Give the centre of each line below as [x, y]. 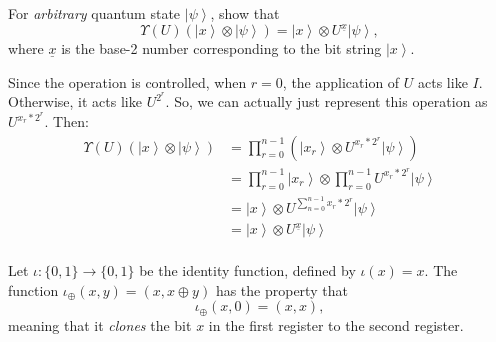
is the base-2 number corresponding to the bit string [221, 48]
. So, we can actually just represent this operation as [326, 101]
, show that [245, 13]
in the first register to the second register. [336, 324]
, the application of [341, 81]
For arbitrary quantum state [94, 13]
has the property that [281, 289]
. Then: [66, 121]
